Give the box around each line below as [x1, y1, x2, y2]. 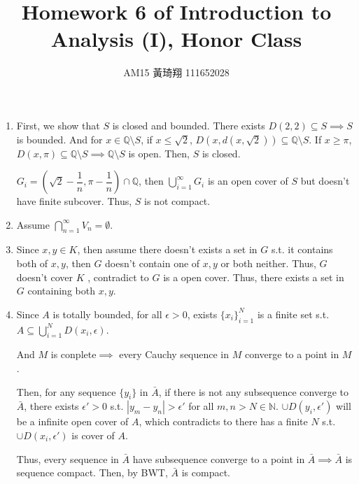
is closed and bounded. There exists [112, 118, 265, 132]
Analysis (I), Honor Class [50, 24, 302, 53]
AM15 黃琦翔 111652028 [123, 65, 230, 80]
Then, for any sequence [16, 384, 116, 399]
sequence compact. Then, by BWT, [16, 465, 168, 480]
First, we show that [16, 118, 100, 132]
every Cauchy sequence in [119, 347, 230, 362]
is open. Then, [128, 145, 190, 160]
